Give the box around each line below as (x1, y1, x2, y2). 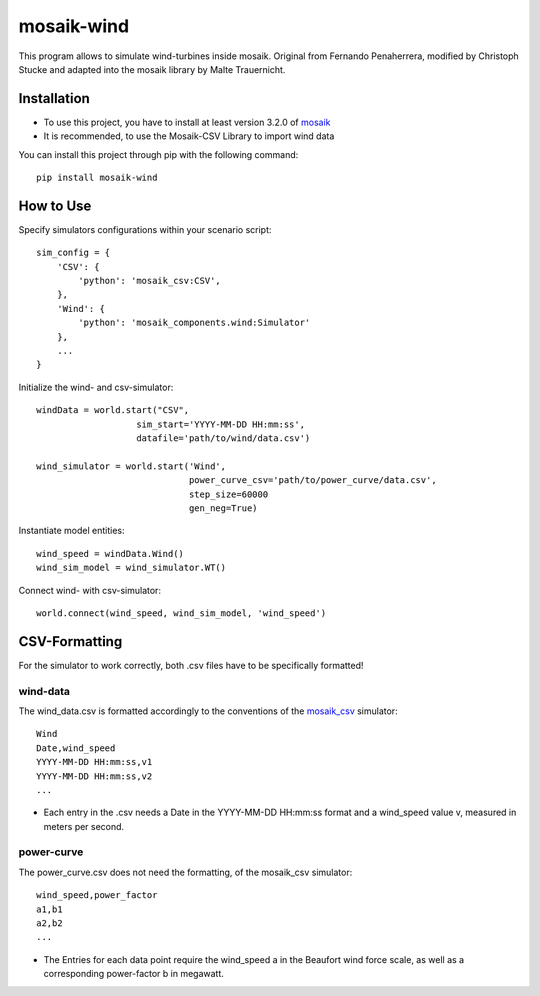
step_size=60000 (188, 488, 269, 500)
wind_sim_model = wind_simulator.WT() (36, 562, 227, 574)
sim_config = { (36, 247, 111, 259)
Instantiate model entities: (18, 525, 125, 537)
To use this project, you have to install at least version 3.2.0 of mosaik (43, 116, 331, 128)
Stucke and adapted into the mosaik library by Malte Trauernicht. (18, 63, 286, 75)
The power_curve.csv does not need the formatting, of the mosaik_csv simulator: (18, 866, 353, 878)
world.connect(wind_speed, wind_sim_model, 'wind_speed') (36, 607, 327, 619)
